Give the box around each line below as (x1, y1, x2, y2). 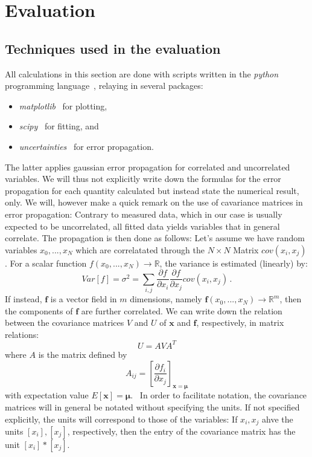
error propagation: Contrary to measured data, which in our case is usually (5, 207, 282, 220)
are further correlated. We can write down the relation (81, 304, 282, 317)
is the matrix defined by (38, 348, 127, 360)
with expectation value (5, 389, 89, 401)
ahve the (262, 412, 293, 425)
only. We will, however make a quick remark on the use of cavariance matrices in (5, 196, 303, 209)
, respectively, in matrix (196, 316, 284, 329)
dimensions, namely (130, 293, 202, 305)
